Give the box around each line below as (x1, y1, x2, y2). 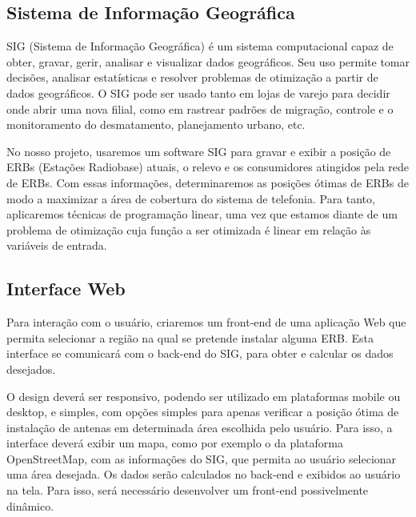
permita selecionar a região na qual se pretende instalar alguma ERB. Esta (6, 329, 374, 346)
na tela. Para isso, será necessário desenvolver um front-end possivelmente (6, 482, 369, 499)
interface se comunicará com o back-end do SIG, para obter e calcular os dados (6, 345, 394, 362)
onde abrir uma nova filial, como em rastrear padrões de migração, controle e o (6, 100, 394, 117)
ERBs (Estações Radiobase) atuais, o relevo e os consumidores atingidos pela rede (6, 158, 410, 175)
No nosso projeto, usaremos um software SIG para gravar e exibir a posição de (6, 142, 391, 159)
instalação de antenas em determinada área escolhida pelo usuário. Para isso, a (6, 419, 393, 435)
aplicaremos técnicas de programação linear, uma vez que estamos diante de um (6, 206, 398, 222)
